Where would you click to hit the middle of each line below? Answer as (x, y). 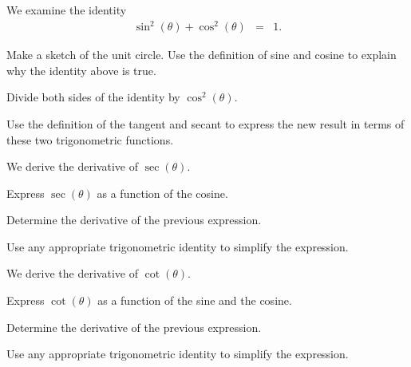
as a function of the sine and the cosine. (195, 300)
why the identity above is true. (81, 70)
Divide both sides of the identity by (93, 97)
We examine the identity (67, 10)
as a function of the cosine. (162, 193)
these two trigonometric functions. (90, 139)
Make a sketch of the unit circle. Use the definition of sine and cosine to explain (202, 55)
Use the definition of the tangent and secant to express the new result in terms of (205, 123)
